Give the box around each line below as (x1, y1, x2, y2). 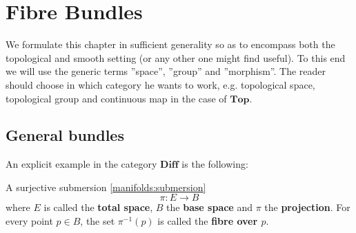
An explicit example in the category (6, 157, 157, 171)
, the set (80, 214, 115, 228)
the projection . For (264, 200, 350, 214)
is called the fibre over (157, 214, 258, 228)
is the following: (181, 157, 248, 171)
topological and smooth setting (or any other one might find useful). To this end (6, 50, 346, 65)
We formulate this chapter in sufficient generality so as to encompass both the (6, 37, 335, 52)
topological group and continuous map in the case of (6, 91, 227, 105)
